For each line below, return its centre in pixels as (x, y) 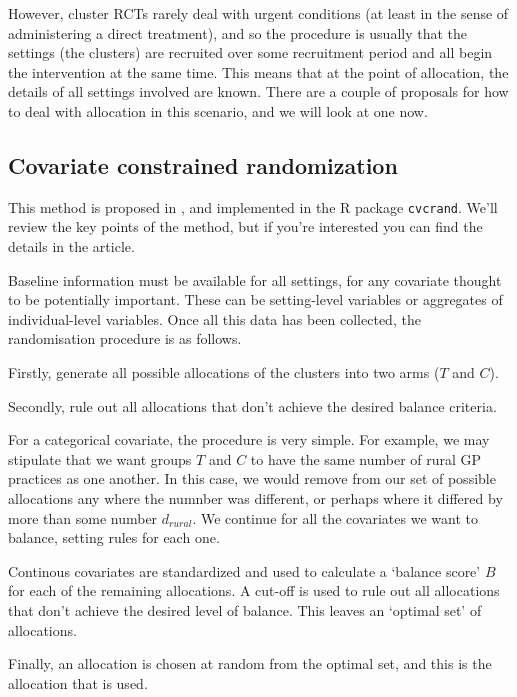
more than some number (83, 517)
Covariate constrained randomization (203, 164)
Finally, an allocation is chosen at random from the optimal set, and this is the (250, 663)
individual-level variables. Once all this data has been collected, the (214, 318)
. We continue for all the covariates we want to (335, 517)
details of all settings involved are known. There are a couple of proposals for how (258, 91)
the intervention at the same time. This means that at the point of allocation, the (258, 71)
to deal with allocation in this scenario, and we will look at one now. (218, 110)
